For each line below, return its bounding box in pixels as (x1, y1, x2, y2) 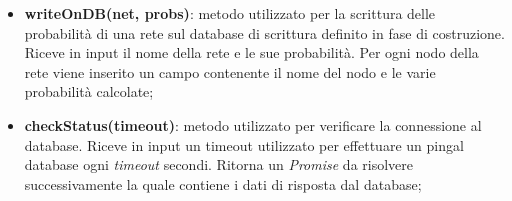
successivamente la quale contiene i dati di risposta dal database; (24, 173, 422, 194)
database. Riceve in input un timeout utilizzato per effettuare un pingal (24, 134, 464, 155)
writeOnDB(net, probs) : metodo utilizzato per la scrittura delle (24, 3, 436, 23)
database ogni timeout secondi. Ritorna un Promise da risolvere (24, 154, 414, 175)
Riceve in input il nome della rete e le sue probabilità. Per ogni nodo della (24, 42, 479, 63)
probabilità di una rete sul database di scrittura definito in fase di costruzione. (24, 22, 505, 43)
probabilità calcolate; (24, 81, 154, 102)
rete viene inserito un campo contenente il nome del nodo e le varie (24, 61, 436, 82)
